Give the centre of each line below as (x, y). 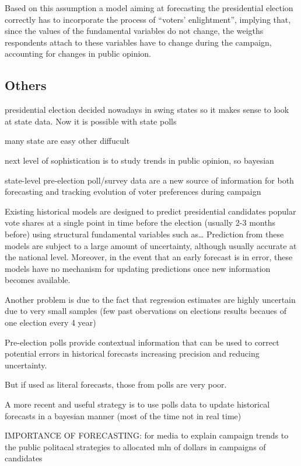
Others (26, 85)
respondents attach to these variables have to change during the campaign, (138, 42)
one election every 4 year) (50, 322)
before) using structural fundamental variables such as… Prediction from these (144, 234)
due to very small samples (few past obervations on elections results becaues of (146, 311)
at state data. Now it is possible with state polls (91, 121)
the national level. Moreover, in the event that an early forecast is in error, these (149, 257)
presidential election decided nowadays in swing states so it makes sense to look (147, 110)
